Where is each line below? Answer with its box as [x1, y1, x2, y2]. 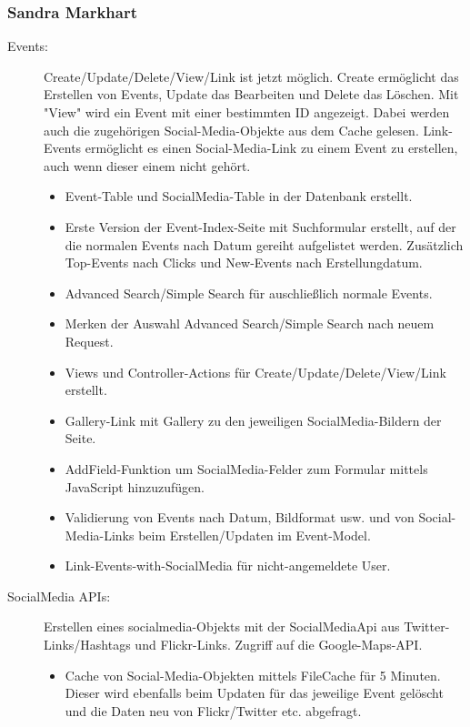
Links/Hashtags [44, 635, 131, 654]
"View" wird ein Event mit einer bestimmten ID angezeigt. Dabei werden [44, 103, 450, 121]
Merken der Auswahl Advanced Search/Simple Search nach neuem [65, 314, 435, 333]
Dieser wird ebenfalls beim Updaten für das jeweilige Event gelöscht [65, 683, 444, 702]
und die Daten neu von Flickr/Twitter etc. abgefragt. [65, 701, 362, 720]
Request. [65, 331, 114, 350]
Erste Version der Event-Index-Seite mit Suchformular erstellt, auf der [65, 217, 456, 236]
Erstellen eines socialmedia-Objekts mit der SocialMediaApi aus [44, 617, 400, 636]
